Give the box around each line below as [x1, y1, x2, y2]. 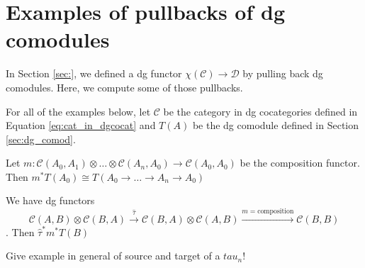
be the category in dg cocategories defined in [163, 104, 358, 118]
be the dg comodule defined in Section [192, 118, 359, 133]
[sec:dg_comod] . [6, 131, 76, 146]
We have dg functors [6, 193, 95, 208]
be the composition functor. [240, 155, 360, 170]
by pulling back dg [242, 66, 323, 81]
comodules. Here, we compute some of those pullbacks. [6, 79, 243, 94]
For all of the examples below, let [6, 104, 151, 118]
